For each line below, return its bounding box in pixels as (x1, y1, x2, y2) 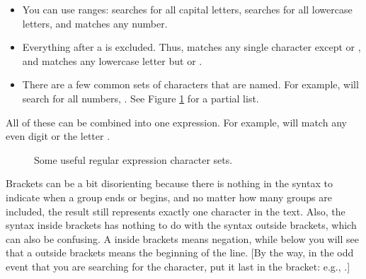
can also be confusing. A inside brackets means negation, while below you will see (6, 231, 360, 246)
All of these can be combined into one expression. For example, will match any (6, 114, 347, 129)
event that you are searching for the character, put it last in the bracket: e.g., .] (6, 259, 350, 273)
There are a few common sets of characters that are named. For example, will (22, 77, 359, 92)
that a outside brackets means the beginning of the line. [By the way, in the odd (6, 245, 354, 260)
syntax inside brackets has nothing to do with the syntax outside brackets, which (6, 218, 357, 232)
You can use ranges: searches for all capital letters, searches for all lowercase (22, 2, 353, 16)
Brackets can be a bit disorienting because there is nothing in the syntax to (6, 176, 333, 191)
